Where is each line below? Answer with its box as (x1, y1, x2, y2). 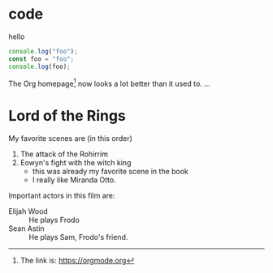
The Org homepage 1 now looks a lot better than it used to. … (8, 77, 211, 88)
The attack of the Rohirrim (19, 149, 108, 159)
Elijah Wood (8, 207, 49, 216)
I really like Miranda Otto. (32, 175, 116, 185)
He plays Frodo (28, 215, 80, 225)
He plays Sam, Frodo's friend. (28, 232, 128, 242)
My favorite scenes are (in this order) (8, 134, 132, 143)
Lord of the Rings (8, 107, 126, 126)
